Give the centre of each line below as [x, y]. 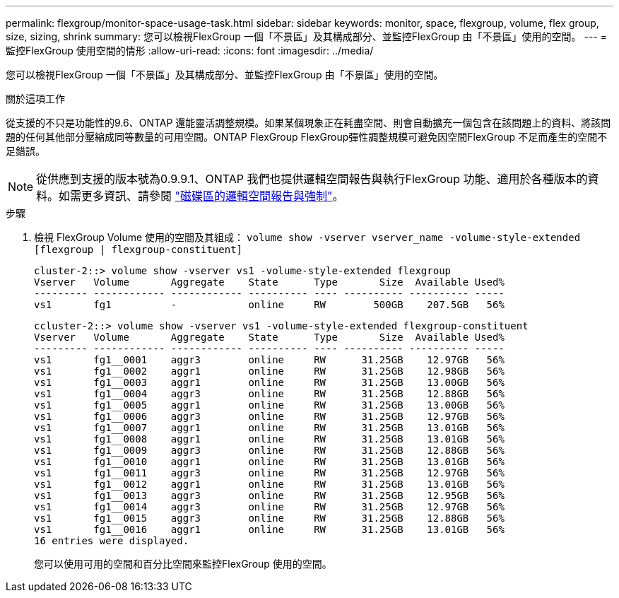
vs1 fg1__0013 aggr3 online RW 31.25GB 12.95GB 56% [269, 496]
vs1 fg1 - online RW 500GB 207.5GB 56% [269, 305]
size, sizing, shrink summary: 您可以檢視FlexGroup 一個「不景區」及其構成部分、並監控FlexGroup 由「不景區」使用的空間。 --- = [306, 36]
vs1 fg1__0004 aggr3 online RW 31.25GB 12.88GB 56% [269, 394]
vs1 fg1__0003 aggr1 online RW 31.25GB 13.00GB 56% [269, 382]
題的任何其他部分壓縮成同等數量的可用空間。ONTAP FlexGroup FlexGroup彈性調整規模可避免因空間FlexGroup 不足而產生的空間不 [307, 137]
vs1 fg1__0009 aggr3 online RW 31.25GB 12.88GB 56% [269, 450]
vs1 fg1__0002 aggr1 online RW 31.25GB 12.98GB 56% [269, 371]
